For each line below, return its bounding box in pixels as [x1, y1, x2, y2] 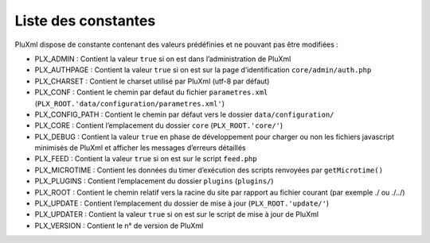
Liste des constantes [14, 12, 156, 29]
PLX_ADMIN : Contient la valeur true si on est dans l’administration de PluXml [34, 54, 291, 64]
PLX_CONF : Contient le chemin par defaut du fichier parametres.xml [34, 87, 268, 97]
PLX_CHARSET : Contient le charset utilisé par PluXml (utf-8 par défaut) [34, 76, 270, 86]
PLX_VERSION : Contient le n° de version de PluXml [34, 221, 204, 230]
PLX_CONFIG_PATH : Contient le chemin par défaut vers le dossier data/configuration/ [34, 110, 334, 119]
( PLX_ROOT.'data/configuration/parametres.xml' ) [34, 98, 225, 108]
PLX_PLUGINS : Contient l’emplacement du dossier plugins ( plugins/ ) [34, 176, 274, 186]
